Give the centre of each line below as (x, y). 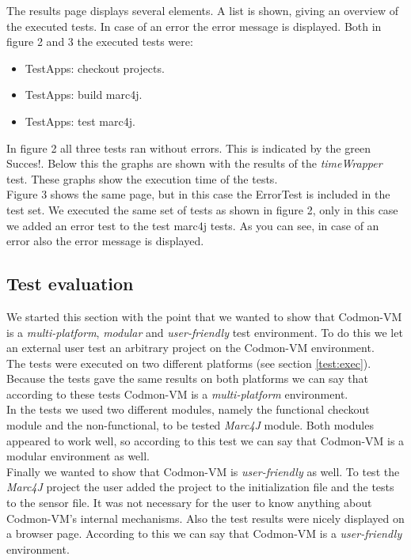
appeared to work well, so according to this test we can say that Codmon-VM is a (205, 440)
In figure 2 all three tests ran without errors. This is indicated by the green (188, 148)
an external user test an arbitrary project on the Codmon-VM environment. (190, 348)
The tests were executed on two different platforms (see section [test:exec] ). (189, 363)
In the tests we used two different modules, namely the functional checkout (188, 409)
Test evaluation (70, 284)
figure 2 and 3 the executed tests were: (100, 42)
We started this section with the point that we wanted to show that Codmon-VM (204, 316)
